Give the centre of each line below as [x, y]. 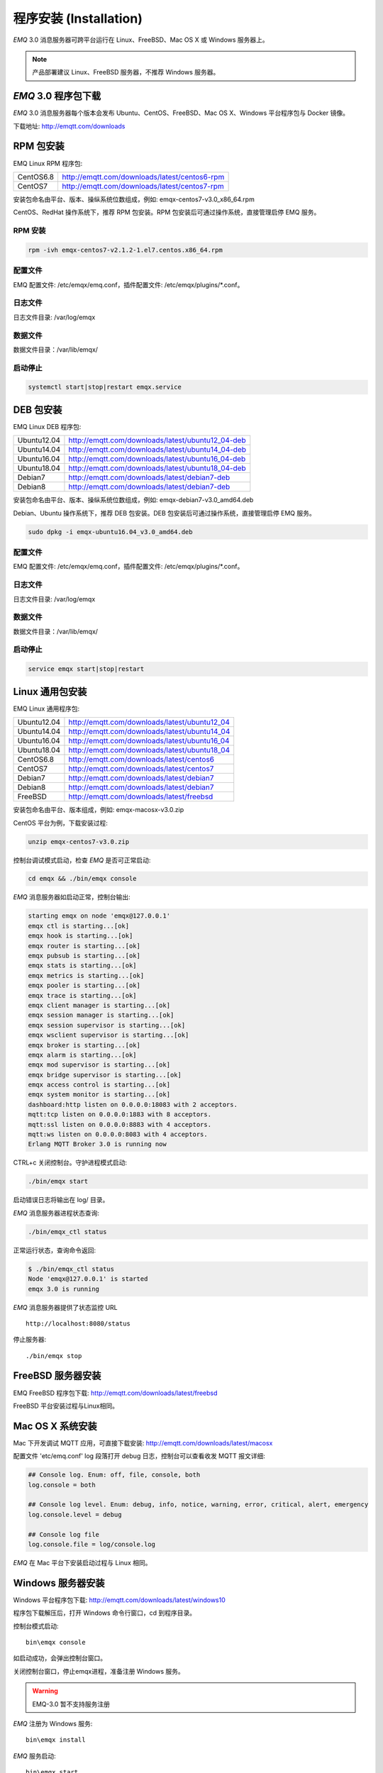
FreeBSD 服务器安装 [57, 1376]
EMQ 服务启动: [34, 1756]
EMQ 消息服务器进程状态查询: [56, 1213]
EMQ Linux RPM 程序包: [48, 163]
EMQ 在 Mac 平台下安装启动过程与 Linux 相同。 [82, 1562]
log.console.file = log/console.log [92, 1544]
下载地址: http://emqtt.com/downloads [69, 126]
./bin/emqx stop [54, 1356]
